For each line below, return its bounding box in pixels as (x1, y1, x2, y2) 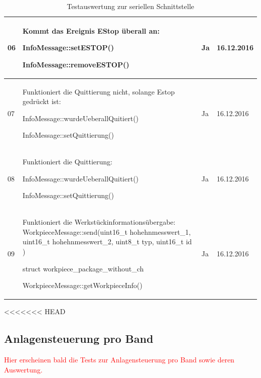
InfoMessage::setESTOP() (23, 42, 114, 53)
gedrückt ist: (23, 96, 61, 107)
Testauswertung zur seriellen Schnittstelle (67, 1, 194, 11)
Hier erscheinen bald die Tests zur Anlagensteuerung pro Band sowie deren (4, 354, 234, 365)
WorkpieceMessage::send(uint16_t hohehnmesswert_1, (23, 226, 191, 237)
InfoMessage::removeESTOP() (23, 59, 129, 69)
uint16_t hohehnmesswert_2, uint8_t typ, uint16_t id (23, 236, 192, 247)
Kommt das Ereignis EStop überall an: (23, 25, 160, 36)
